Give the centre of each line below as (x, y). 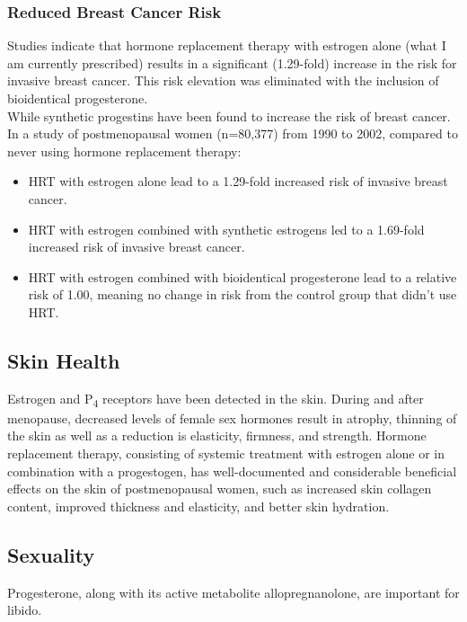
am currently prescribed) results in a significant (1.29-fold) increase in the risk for (232, 62)
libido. (25, 610)
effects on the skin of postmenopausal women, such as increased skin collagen (220, 489)
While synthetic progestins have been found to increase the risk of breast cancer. (229, 116)
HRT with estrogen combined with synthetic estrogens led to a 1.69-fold (226, 229)
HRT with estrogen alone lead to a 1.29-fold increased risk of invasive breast (238, 181)
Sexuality (51, 554)
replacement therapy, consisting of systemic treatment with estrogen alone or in (226, 453)
